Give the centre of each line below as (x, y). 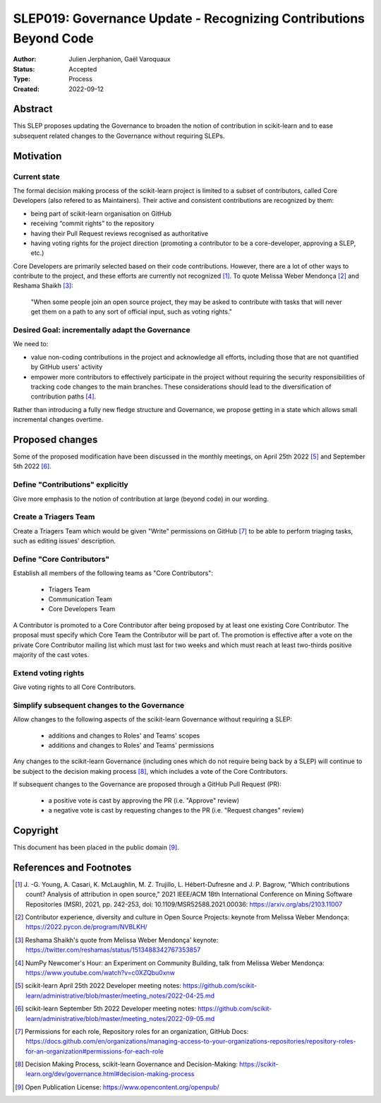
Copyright (36, 830)
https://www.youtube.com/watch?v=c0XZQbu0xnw (101, 972)
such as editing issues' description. (65, 541)
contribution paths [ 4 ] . (64, 396)
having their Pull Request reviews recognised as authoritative (119, 233)
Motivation (37, 156)
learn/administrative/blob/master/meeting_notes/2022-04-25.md (120, 996)
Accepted (83, 69)
